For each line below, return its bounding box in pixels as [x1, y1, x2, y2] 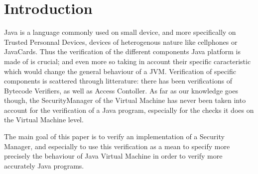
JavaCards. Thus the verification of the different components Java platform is [4, 46, 241, 57]
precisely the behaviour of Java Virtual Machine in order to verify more [4, 151, 223, 161]
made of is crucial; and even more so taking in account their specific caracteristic [4, 56, 251, 66]
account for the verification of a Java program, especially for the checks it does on [4, 104, 254, 115]
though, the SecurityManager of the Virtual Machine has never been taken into [4, 95, 246, 105]
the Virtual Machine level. [4, 114, 84, 125]
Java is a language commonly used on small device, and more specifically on [4, 27, 236, 37]
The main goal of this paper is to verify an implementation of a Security [4, 131, 225, 142]
